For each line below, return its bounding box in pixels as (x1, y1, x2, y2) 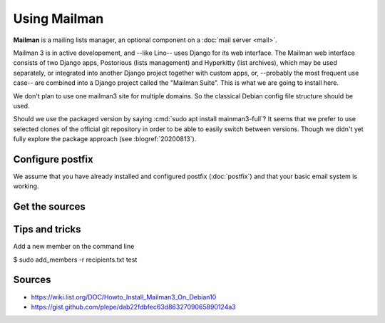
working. (13, 182, 39, 190)
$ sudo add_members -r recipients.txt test (13, 255, 138, 264)
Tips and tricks (13, 223, 81, 235)
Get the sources (13, 200, 86, 213)
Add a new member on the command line (13, 242, 135, 251)
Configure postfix (13, 153, 93, 165)
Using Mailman (13, 11, 104, 26)
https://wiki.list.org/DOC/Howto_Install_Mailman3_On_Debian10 (31, 292, 217, 301)
